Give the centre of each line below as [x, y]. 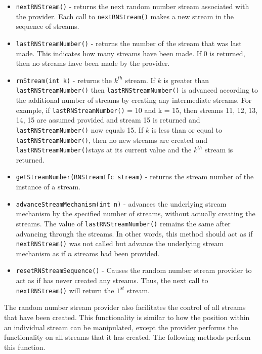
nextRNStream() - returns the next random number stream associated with [133, 6]
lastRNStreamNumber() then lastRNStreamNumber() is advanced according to [137, 90]
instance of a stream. [48, 187]
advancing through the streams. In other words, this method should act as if [134, 233]
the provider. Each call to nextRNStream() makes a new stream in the [125, 16]
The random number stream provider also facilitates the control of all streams [125, 307]
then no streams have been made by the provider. [93, 63]
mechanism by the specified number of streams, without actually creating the [136, 213]
